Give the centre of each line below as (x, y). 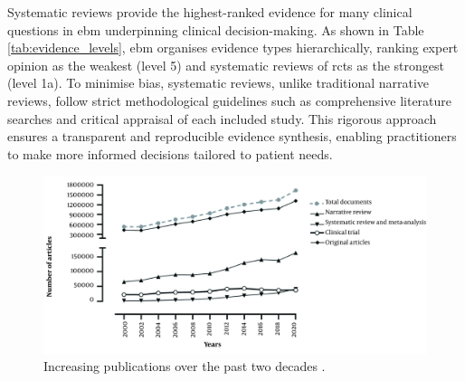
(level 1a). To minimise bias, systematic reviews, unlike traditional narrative (218, 83)
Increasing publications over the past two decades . (185, 366)
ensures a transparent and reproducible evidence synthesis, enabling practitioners (232, 136)
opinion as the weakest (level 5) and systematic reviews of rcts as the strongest (226, 65)
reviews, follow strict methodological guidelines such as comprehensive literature (230, 100)
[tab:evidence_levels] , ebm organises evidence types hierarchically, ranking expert (233, 48)
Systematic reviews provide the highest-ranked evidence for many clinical (210, 12)
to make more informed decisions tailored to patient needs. (170, 153)
